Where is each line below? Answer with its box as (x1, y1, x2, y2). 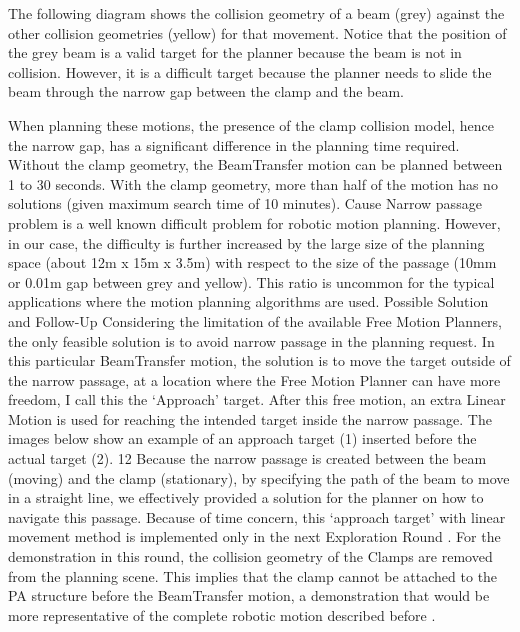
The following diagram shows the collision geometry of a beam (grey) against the (8, 3, 505, 23)
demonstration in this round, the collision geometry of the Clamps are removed (8, 546, 493, 567)
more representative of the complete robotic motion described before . (8, 604, 436, 625)
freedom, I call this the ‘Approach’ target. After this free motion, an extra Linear (8, 389, 506, 410)
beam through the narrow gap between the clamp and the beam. (8, 81, 405, 102)
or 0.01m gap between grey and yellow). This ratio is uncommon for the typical (8, 271, 495, 292)
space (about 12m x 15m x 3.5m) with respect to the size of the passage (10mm (8, 252, 497, 273)
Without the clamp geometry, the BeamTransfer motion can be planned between (8, 154, 503, 175)
